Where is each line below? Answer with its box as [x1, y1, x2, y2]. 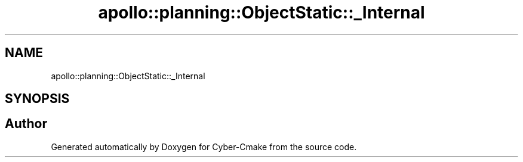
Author [5, 116, 47, 132]
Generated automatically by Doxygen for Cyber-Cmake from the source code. [51, 141, 357, 152]
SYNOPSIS [5, 91, 70, 107]
